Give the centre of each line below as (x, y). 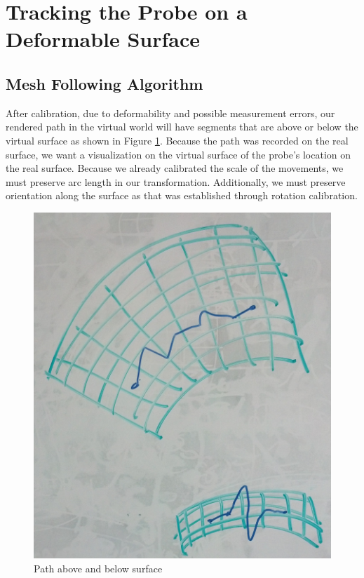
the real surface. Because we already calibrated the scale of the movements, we (175, 168)
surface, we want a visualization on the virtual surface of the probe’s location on (178, 154)
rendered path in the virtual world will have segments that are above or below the (182, 127)
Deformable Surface (103, 39)
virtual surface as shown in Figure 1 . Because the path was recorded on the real (177, 140)
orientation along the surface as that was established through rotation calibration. (182, 195)
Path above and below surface (98, 568)
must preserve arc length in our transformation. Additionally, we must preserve (176, 181)
